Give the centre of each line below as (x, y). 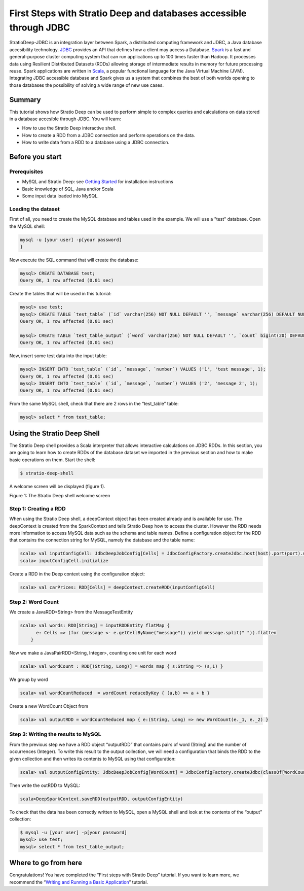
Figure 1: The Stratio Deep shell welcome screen (60, 496)
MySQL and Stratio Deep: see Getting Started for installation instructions (98, 182)
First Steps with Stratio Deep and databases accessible (128, 13)
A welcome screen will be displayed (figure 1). (58, 486)
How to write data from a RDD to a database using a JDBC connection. (96, 143)
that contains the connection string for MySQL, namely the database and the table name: (102, 540)
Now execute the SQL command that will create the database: (74, 260)
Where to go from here (46, 863)
